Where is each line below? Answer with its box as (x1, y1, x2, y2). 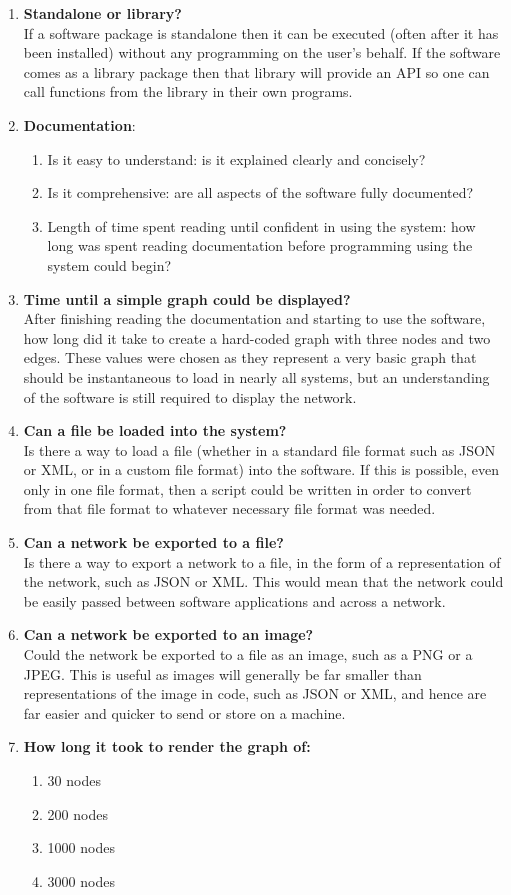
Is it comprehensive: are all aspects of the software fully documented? (47, 182, 474, 203)
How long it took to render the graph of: (23, 736, 311, 757)
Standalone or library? (23, 3, 182, 23)
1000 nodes (47, 837, 115, 858)
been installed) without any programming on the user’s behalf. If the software (23, 42, 501, 63)
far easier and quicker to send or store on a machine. (23, 702, 346, 723)
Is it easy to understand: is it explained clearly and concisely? (47, 148, 426, 169)
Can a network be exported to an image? (23, 624, 314, 645)
